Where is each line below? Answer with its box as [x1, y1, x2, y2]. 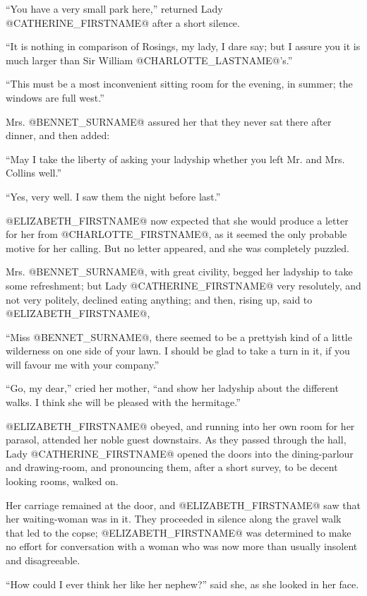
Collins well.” [6, 165, 62, 180]
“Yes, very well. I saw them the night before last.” [6, 189, 221, 203]
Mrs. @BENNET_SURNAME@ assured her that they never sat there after [6, 114, 332, 129]
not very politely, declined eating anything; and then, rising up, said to [6, 292, 313, 306]
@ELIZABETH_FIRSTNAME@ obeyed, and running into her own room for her [6, 418, 355, 433]
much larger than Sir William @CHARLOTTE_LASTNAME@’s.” [6, 52, 293, 67]
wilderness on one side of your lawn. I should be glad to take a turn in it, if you [6, 343, 350, 358]
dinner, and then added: [6, 128, 110, 143]
